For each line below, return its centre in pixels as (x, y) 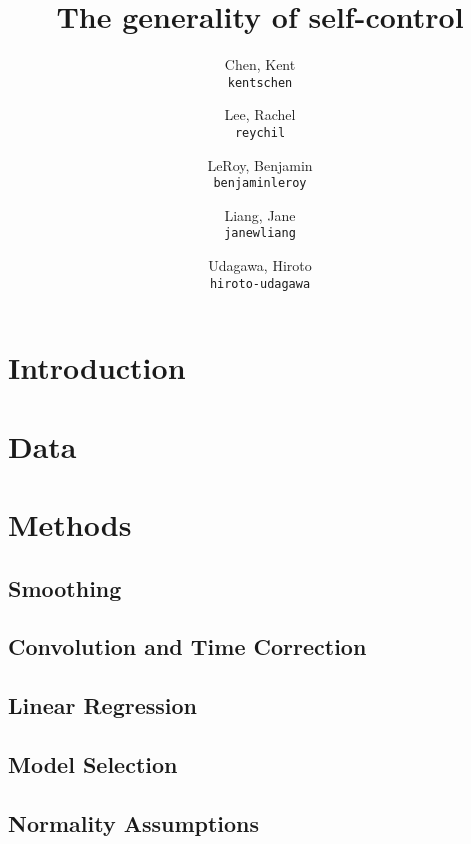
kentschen (260, 82)
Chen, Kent (260, 64)
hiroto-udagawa (260, 283)
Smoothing (65, 587)
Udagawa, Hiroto (260, 265)
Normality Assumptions (134, 822)
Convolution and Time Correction (187, 646)
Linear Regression (102, 705)
